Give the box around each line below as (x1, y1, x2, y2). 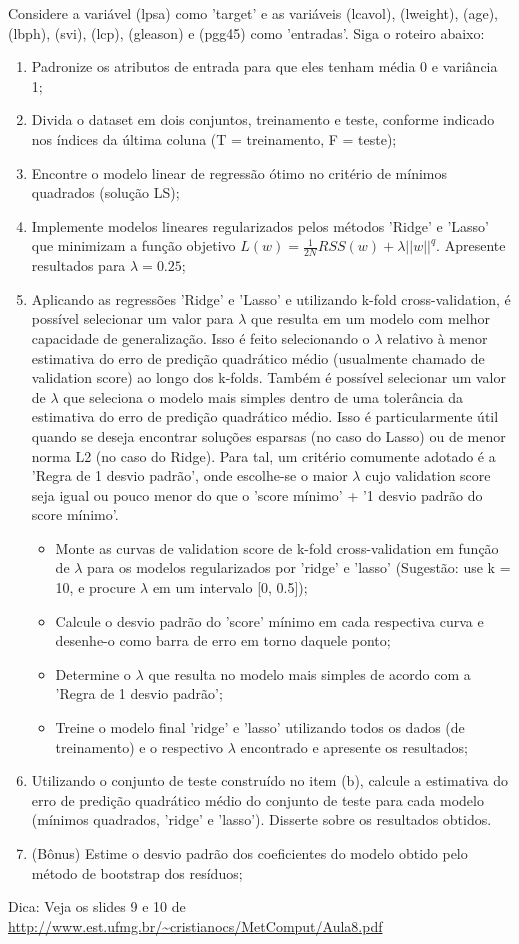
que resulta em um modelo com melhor (251, 308, 490, 329)
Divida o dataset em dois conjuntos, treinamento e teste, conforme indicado (31, 109, 495, 130)
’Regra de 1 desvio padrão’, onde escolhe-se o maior (31, 465, 348, 486)
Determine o (55, 663, 131, 684)
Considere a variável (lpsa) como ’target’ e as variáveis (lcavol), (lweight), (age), (8, 3, 499, 23)
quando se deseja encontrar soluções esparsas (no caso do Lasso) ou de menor (31, 425, 506, 446)
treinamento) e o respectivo (55, 736, 223, 757)
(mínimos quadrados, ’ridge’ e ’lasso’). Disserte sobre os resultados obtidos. (31, 809, 492, 830)
